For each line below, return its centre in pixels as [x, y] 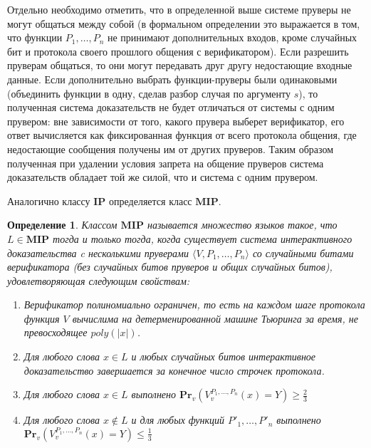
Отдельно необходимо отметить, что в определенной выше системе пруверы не [179, 9]
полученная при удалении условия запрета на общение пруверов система [166, 163]
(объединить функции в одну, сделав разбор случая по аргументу [149, 93]
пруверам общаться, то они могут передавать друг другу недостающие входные [180, 65]
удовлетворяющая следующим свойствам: [99, 280]
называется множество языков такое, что [242, 225]
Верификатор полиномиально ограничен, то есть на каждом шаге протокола [194, 304]
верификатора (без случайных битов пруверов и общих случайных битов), [170, 267]
